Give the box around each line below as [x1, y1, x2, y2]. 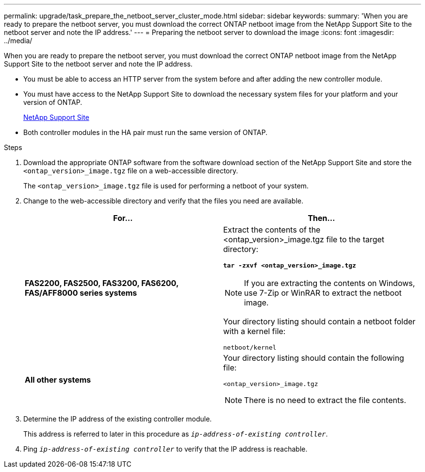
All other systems [25, 375, 91, 385]
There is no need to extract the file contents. [244, 395, 407, 405]
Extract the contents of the [223, 225, 321, 235]
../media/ [4, 36, 33, 45]
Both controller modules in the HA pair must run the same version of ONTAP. [23, 128, 268, 136]
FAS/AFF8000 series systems [25, 288, 137, 298]
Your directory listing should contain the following [223, 353, 404, 363]
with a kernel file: [223, 326, 286, 336]
